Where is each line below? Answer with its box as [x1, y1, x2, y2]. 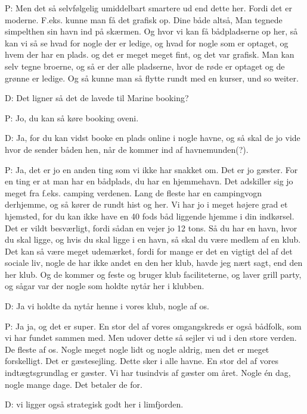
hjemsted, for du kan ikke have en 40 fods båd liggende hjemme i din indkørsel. [5, 209, 294, 222]
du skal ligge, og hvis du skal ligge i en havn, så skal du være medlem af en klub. [5, 233, 301, 246]
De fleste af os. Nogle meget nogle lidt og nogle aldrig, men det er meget [5, 343, 269, 355]
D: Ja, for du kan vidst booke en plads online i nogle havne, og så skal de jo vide [5, 131, 300, 144]
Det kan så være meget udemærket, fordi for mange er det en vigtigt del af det [5, 244, 293, 257]
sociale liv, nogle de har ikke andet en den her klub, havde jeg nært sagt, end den [5, 256, 303, 269]
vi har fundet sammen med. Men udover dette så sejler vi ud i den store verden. [5, 331, 297, 344]
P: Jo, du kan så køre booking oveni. [5, 111, 139, 124]
